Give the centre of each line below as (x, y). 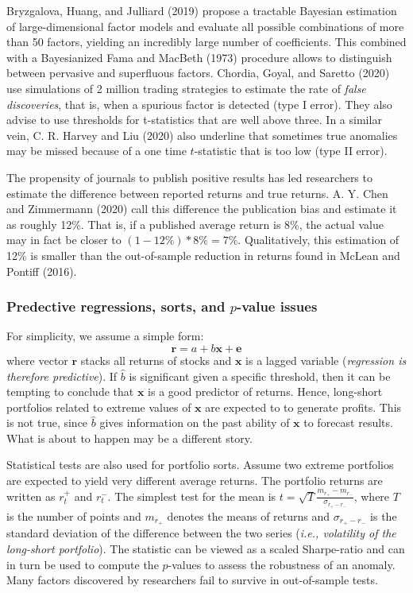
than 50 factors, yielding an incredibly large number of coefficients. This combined (206, 42)
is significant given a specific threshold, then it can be (260, 376)
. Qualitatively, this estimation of (318, 240)
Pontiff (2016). (42, 271)
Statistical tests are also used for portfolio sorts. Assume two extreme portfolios (200, 465)
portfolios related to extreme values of (99, 407)
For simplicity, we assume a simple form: (105, 336)
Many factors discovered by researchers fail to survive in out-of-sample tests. (192, 580)
